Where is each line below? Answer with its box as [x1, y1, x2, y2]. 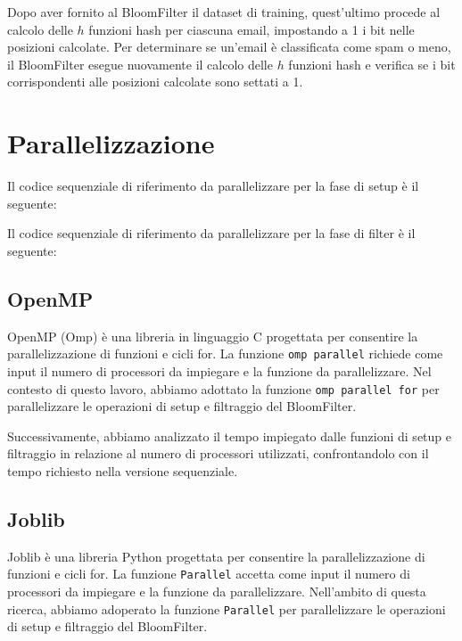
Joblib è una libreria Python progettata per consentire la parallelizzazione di [7, 546, 425, 565]
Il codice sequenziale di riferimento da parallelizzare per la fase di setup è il [7, 177, 419, 195]
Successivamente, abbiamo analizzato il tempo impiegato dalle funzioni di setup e [7, 426, 451, 445]
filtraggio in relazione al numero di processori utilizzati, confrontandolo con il [7, 444, 429, 463]
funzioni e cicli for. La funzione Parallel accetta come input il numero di [7, 564, 410, 583]
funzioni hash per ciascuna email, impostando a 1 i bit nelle [88, 20, 415, 38]
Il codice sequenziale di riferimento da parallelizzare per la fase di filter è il [7, 224, 416, 242]
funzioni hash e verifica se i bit [288, 54, 456, 73]
